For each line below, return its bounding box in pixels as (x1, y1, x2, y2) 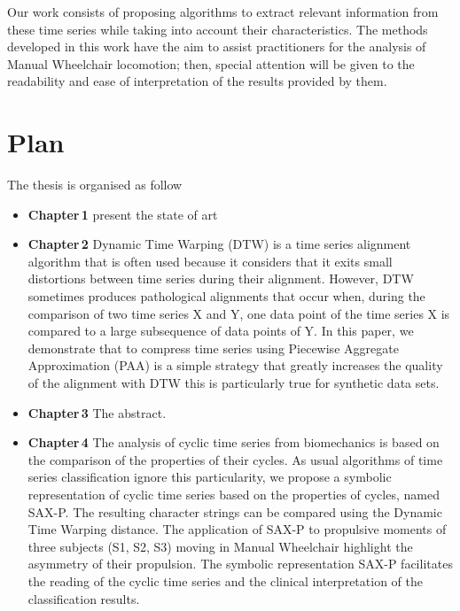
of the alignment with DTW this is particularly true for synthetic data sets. (27, 374, 440, 392)
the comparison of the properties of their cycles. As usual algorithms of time (27, 450, 443, 468)
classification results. (27, 589, 140, 607)
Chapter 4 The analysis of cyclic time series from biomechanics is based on (27, 433, 440, 452)
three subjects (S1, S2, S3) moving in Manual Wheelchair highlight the (27, 537, 413, 555)
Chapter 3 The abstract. (27, 403, 167, 422)
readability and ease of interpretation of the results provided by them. (7, 72, 387, 90)
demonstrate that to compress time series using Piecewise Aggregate (27, 338, 399, 357)
